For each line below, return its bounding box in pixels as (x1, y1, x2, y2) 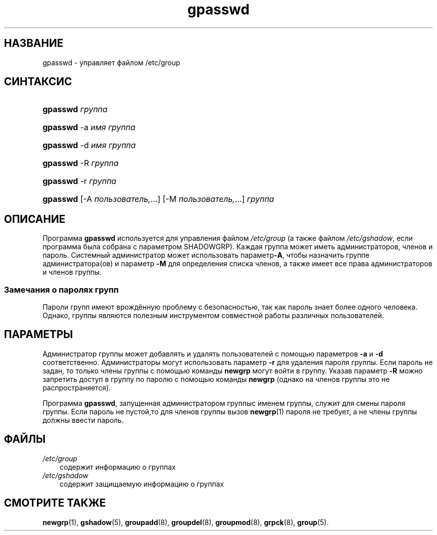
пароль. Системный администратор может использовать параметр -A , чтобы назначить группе (42, 251, 370, 260)
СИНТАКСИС (4, 75, 72, 88)
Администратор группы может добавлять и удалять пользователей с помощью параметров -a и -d (42, 349, 383, 358)
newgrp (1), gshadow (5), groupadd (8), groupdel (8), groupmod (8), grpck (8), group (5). (42, 518, 329, 527)
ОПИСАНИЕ (4, 212, 65, 225)
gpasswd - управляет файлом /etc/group (42, 58, 181, 67)
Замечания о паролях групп (4, 284, 119, 295)
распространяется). (42, 383, 111, 392)
